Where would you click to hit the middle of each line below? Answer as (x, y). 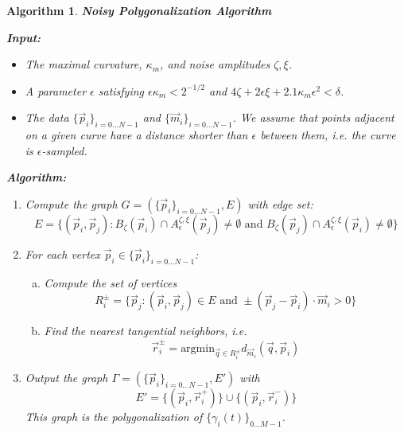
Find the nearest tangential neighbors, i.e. (146, 331)
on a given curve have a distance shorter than (136, 135)
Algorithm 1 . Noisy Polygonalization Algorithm (139, 10)
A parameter (56, 90)
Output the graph (66, 378)
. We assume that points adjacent (313, 117)
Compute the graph (71, 203)
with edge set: (280, 203)
